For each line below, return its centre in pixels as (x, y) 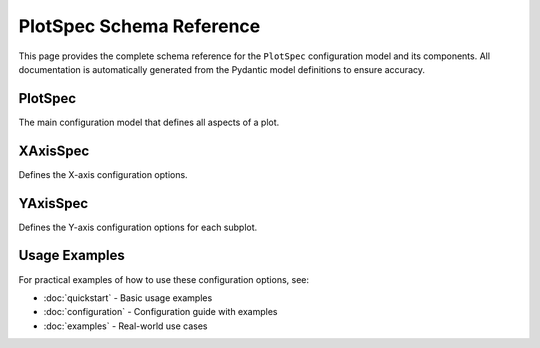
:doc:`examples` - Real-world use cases (126, 326)
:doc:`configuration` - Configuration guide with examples (160, 312)
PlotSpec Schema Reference (139, 26)
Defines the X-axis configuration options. (103, 174)
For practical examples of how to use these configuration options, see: (164, 279)
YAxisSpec (53, 203)
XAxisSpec (54, 150)
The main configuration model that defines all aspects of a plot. (149, 122)
